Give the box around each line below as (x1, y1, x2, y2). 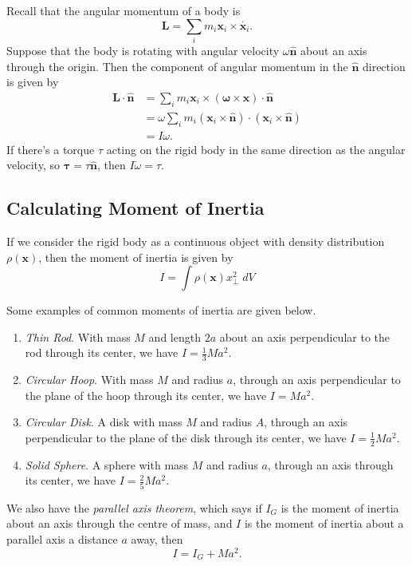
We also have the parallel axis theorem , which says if (6, 499, 262, 516)
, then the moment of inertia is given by (38, 248, 233, 265)
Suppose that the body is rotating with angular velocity (6, 42, 280, 58)
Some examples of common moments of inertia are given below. (6, 302, 316, 319)
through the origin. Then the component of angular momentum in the (6, 57, 348, 74)
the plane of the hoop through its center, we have (25, 386, 267, 403)
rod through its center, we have (25, 344, 179, 361)
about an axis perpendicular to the (219, 328, 390, 345)
